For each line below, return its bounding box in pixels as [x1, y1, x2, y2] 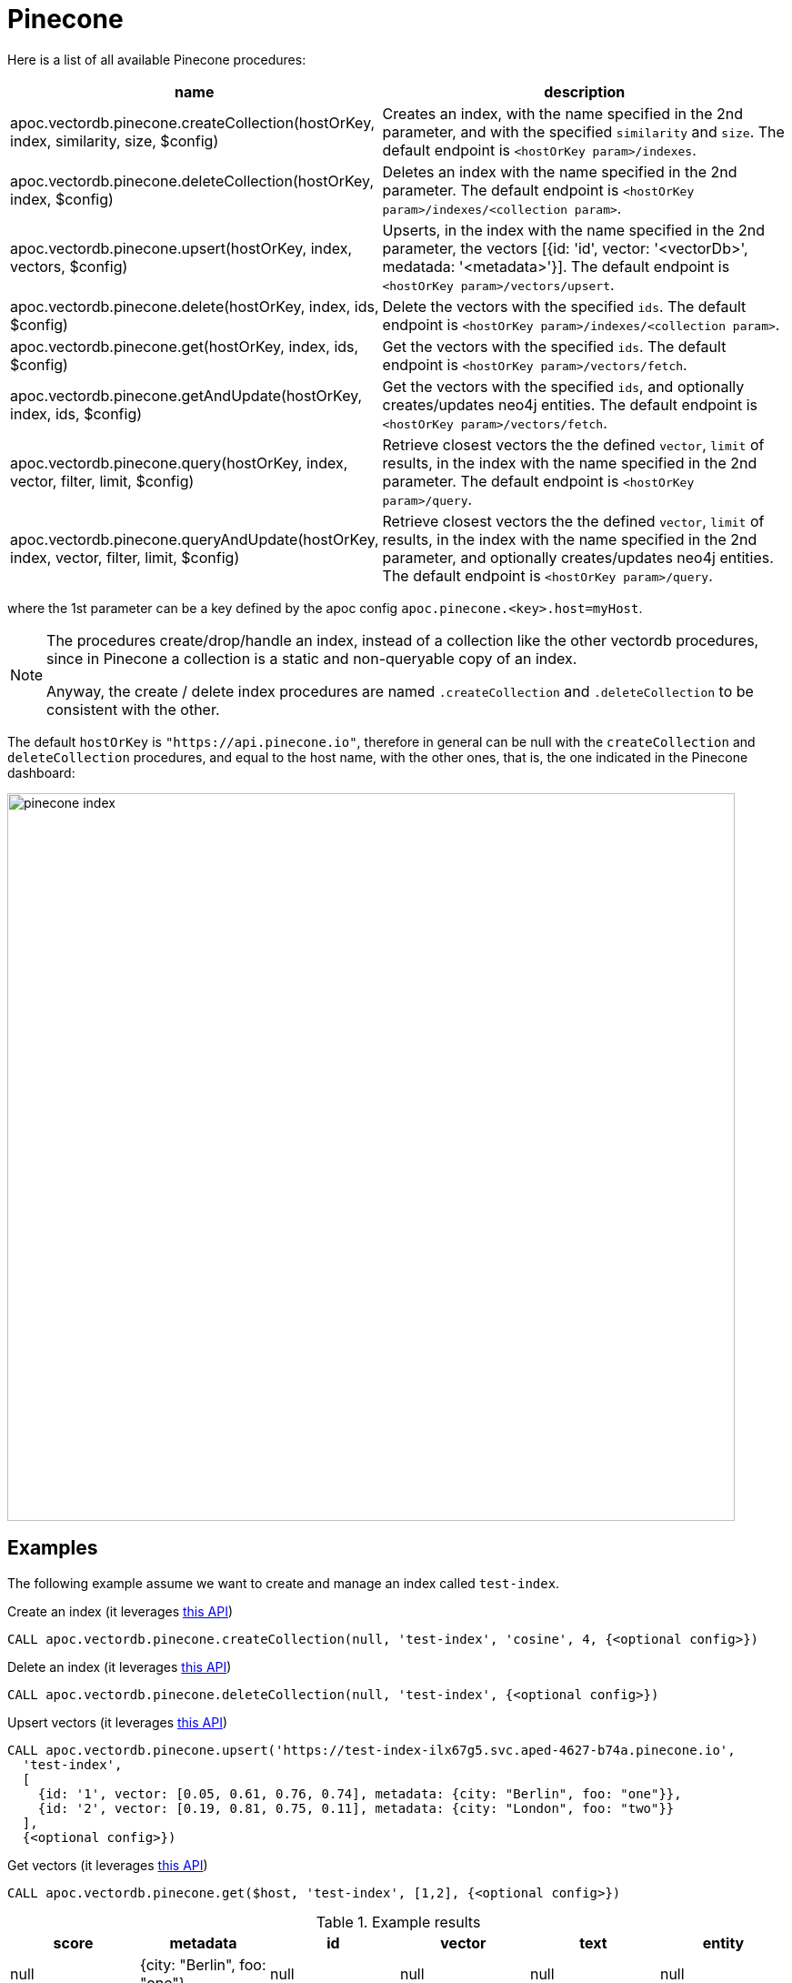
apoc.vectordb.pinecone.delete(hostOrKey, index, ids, [10, 297, 379, 316]
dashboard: [7, 764, 75, 780]
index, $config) [10, 189, 114, 208]
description [544, 82, 626, 101]
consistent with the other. [46, 700, 220, 719]
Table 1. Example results [316, 1912, 481, 1931]
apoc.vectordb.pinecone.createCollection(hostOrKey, [10, 113, 376, 132]
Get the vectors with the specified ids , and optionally [382, 377, 745, 396]
